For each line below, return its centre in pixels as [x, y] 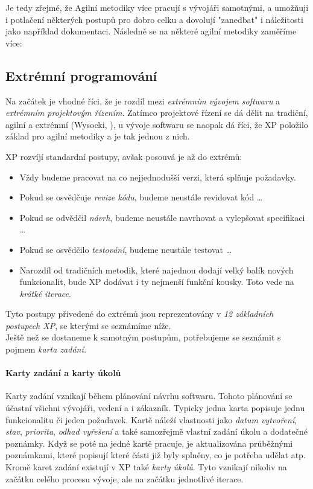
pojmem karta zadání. [46, 349]
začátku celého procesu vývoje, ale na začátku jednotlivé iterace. [125, 478]
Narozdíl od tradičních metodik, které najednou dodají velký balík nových [156, 270]
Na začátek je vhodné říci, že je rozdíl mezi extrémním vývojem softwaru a [143, 101]
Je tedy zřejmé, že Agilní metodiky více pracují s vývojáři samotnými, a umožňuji [157, 7]
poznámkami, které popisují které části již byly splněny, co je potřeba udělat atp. [156, 455]
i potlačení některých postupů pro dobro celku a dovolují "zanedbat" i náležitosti [154, 19]
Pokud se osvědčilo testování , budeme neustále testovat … [126, 249]
